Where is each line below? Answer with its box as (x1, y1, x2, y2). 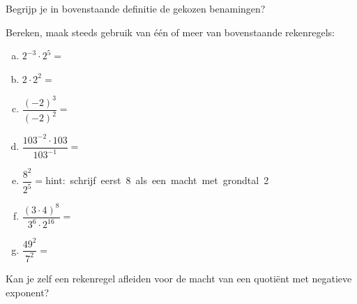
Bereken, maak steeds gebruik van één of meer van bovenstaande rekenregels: (6, 24, 335, 39)
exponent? (6, 284, 50, 299)
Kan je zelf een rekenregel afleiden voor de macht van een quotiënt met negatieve (6, 271, 352, 285)
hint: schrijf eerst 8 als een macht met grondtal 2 (45, 173, 269, 188)
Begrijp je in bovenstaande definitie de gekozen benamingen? (6, 1, 266, 15)
